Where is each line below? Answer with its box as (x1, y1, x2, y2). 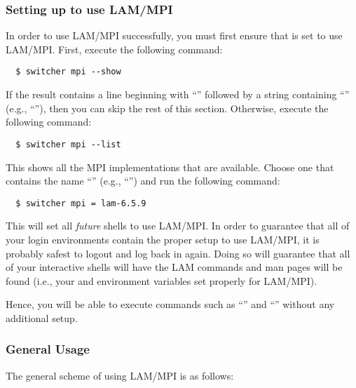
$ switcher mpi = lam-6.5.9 (15, 198, 146, 208)
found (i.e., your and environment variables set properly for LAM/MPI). (6, 273, 317, 288)
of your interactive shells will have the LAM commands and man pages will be (6, 260, 343, 274)
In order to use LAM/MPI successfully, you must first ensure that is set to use (6, 28, 343, 43)
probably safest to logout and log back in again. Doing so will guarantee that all (6, 246, 350, 260)
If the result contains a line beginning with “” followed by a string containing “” (6, 87, 350, 102)
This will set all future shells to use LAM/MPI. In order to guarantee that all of (6, 218, 350, 233)
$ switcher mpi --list (15, 139, 121, 149)
